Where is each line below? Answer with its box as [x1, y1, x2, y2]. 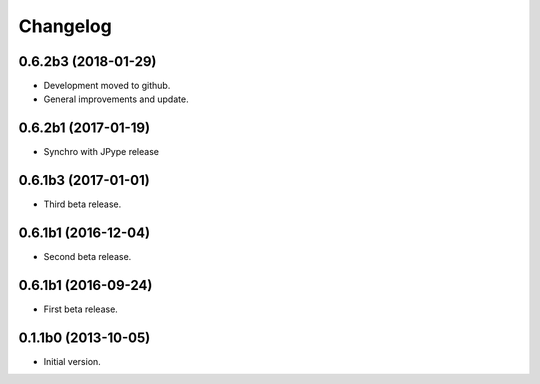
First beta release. [43, 303, 119, 315]
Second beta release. [43, 251, 132, 263]
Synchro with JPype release [43, 146, 160, 158]
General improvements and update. [43, 93, 189, 105]
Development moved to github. [43, 80, 171, 92]
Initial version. [43, 355, 102, 367]
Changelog [18, 15, 112, 37]
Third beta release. [43, 198, 122, 210]
